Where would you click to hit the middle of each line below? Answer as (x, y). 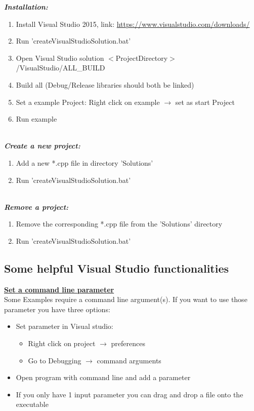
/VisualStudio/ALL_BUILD (60, 68)
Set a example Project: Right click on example (88, 102)
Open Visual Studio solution (60, 58)
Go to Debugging (55, 360)
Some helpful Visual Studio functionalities (117, 268)
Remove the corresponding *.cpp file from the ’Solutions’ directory (119, 224)
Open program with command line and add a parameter (103, 377)
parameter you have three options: (57, 309)
